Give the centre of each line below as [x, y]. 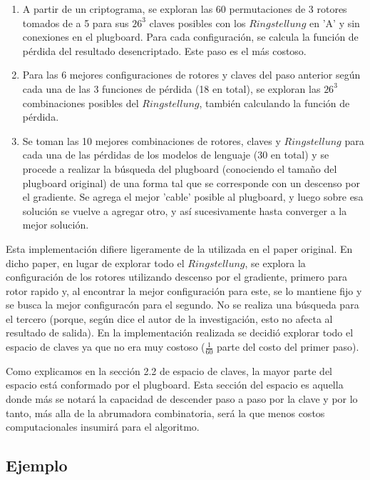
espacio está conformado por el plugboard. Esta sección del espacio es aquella [175, 385]
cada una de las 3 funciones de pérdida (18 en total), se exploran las [171, 88]
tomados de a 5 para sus [76, 22]
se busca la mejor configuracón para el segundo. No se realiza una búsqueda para [183, 305]
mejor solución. [56, 225]
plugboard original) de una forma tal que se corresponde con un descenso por [191, 182]
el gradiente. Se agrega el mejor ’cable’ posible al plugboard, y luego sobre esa [193, 197]
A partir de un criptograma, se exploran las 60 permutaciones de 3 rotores [185, 9]
